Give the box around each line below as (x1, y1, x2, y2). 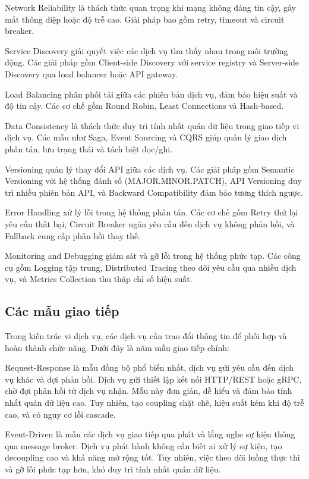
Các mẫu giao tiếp (5, 302, 119, 320)
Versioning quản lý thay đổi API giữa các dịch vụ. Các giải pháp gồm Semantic (5, 162, 295, 175)
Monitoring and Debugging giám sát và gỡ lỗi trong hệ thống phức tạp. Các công (5, 249, 301, 262)
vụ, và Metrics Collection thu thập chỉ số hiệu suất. (5, 273, 193, 285)
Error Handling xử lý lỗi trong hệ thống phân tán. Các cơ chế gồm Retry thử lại (5, 206, 298, 218)
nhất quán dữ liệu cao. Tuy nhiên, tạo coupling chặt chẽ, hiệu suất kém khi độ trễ (5, 396, 304, 409)
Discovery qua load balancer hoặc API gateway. (5, 67, 178, 80)
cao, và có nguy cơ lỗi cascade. (5, 408, 116, 420)
